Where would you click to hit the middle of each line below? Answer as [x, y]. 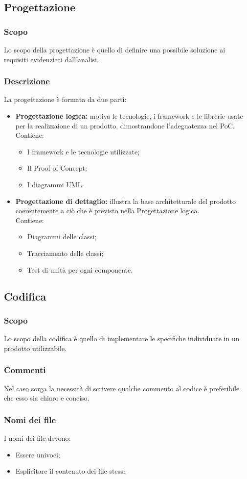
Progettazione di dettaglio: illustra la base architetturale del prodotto [126, 201]
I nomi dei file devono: [37, 438]
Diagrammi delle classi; [62, 237]
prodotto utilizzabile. [35, 348]
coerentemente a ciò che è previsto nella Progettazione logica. [107, 211]
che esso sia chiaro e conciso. [47, 398]
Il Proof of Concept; [57, 168]
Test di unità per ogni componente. [80, 269]
